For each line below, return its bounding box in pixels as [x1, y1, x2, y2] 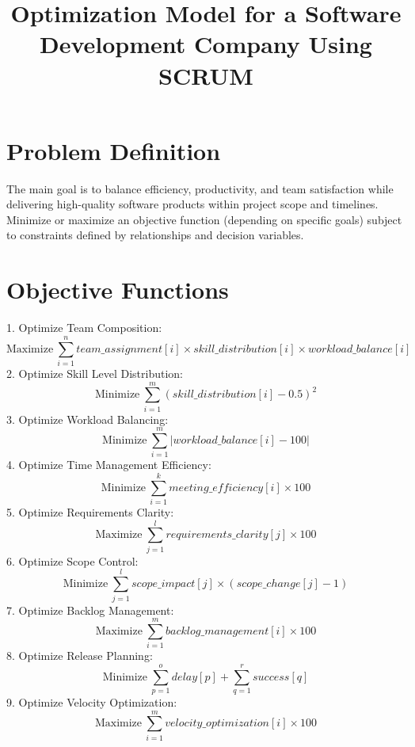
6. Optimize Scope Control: [6, 552, 139, 569]
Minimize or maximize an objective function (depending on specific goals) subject [6, 211, 402, 227]
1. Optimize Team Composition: [6, 319, 162, 336]
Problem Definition [6, 134, 221, 166]
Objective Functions [6, 273, 229, 306]
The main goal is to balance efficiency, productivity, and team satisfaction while [6, 180, 394, 196]
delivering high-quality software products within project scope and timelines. [6, 196, 379, 212]
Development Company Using [40, 28, 372, 60]
